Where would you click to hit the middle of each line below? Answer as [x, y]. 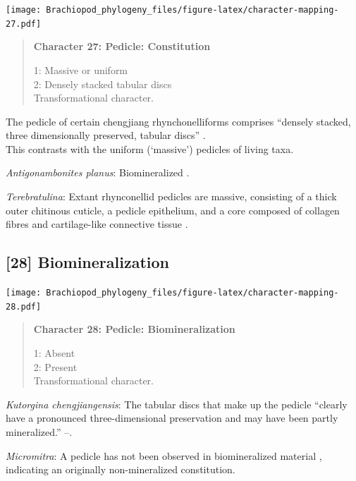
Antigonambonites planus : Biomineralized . [98, 172]
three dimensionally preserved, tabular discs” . [106, 135]
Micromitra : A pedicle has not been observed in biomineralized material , [164, 455]
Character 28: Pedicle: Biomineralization [134, 329]
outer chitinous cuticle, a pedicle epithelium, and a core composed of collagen [173, 210]
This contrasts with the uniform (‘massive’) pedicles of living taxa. [150, 148]
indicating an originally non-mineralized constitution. [121, 469]
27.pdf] [24, 24]
